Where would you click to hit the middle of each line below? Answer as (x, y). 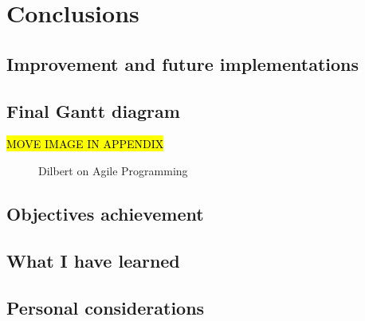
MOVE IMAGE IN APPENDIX (85, 144)
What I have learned (93, 260)
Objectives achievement (105, 213)
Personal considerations (106, 307)
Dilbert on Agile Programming (113, 170)
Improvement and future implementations (183, 63)
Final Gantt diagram (93, 110)
